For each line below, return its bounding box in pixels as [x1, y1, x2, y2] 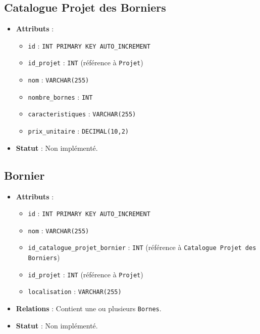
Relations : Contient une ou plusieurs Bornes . [16, 303, 162, 314]
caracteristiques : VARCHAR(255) [28, 108, 136, 119]
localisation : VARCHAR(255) [28, 286, 122, 297]
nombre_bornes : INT [28, 91, 93, 102]
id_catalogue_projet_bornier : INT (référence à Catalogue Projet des [28, 242, 256, 253]
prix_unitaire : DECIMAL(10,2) [28, 126, 129, 136]
